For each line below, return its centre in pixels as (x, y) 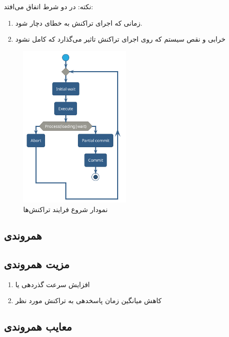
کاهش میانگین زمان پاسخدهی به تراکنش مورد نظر (88, 300)
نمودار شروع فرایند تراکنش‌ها (66, 209)
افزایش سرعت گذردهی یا (53, 284)
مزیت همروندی (37, 264)
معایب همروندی (38, 327)
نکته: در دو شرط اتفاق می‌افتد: (49, 6)
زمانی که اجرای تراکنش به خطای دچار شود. (79, 23)
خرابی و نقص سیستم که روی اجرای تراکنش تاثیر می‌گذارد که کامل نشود (120, 39)
